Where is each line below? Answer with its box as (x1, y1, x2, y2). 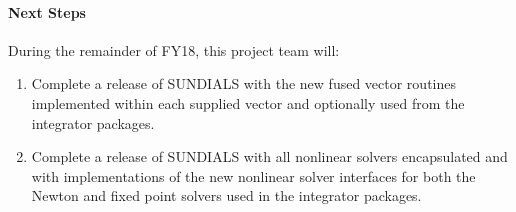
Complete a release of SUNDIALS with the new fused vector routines (31, 73, 456, 94)
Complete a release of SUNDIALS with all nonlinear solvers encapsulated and (31, 146, 508, 167)
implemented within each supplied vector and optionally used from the (31, 92, 465, 113)
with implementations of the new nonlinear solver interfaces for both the (31, 165, 476, 186)
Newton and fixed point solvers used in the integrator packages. (31, 185, 422, 206)
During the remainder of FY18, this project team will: (8, 39, 340, 60)
